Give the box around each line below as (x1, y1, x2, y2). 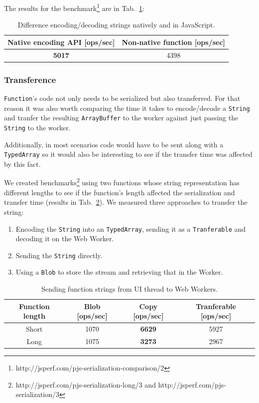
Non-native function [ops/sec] (122, 36, 226, 47)
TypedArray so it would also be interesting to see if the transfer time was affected (4, 149, 253, 159)
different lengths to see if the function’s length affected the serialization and (4, 187, 235, 197)
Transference (4, 73, 56, 85)
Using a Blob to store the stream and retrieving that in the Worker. (15, 267, 223, 277)
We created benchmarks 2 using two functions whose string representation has (4, 176, 240, 188)
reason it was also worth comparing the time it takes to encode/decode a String (4, 102, 250, 113)
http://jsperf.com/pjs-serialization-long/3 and (15, 379, 156, 390)
